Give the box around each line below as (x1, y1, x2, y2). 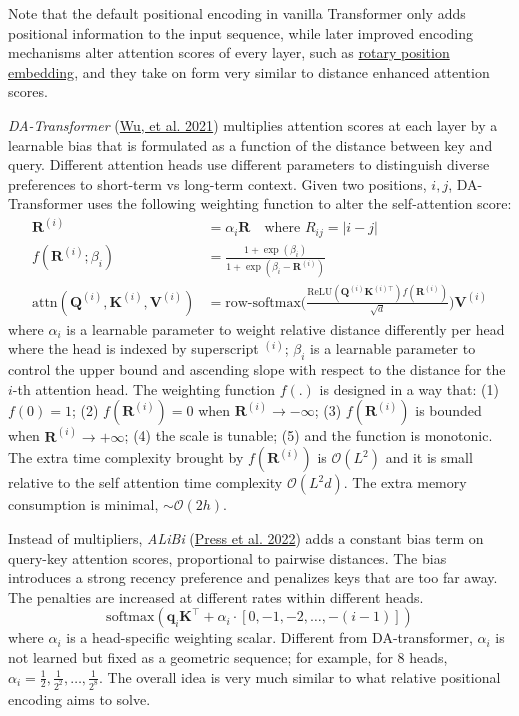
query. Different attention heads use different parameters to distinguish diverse (8, 154, 490, 175)
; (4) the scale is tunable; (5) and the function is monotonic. (124, 425, 493, 446)
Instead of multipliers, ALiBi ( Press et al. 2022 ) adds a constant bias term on (8, 528, 484, 549)
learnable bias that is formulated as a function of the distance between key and (8, 134, 493, 155)
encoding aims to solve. (8, 688, 151, 709)
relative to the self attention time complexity (8, 472, 283, 493)
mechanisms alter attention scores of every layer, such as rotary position (8, 42, 450, 63)
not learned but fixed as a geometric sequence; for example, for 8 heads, (8, 647, 448, 668)
